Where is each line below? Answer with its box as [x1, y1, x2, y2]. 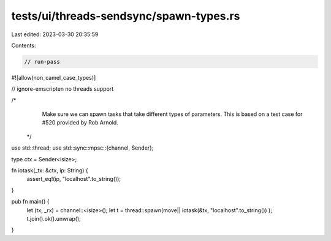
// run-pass [24, 58, 61, 65]
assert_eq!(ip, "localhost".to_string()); [26, 175, 121, 183]
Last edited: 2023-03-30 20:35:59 [11, 31, 99, 38]
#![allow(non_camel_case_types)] [11, 74, 96, 81]
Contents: [11, 42, 36, 49]
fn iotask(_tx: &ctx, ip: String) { [11, 167, 88, 174]
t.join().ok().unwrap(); [26, 215, 81, 222]
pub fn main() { [11, 198, 50, 205]
